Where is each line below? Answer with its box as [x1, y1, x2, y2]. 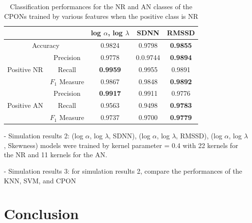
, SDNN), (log [109, 131, 151, 141]
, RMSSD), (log [176, 131, 222, 141]
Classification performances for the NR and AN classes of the [10, 1, 192, 11]
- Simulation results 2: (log [4, 131, 84, 141]
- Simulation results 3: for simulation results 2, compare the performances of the [4, 165, 242, 176]
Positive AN [7, 100, 43, 110]
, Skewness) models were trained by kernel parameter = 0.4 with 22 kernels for [4, 140, 238, 150]
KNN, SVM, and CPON [4, 175, 76, 185]
